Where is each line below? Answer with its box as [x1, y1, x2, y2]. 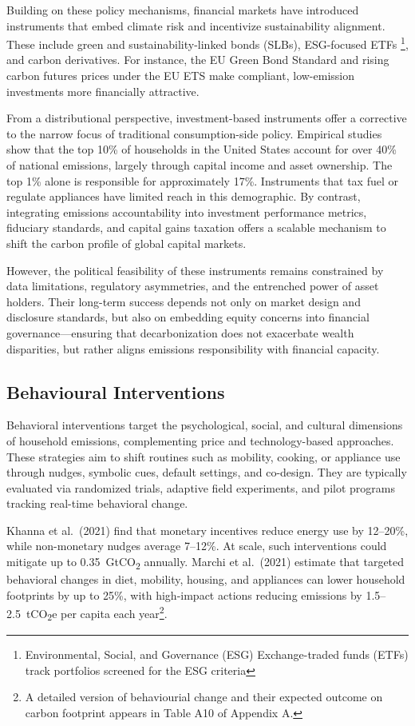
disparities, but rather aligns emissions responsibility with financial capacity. [6, 340, 380, 357]
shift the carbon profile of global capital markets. [6, 234, 247, 251]
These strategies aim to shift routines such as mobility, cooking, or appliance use [6, 448, 401, 465]
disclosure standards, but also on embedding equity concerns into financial [6, 309, 370, 325]
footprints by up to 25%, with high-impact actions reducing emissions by [6, 586, 362, 603]
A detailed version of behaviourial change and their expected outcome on [25, 688, 383, 705]
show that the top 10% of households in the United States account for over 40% [6, 141, 397, 158]
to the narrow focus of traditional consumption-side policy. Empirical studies [6, 125, 382, 142]
